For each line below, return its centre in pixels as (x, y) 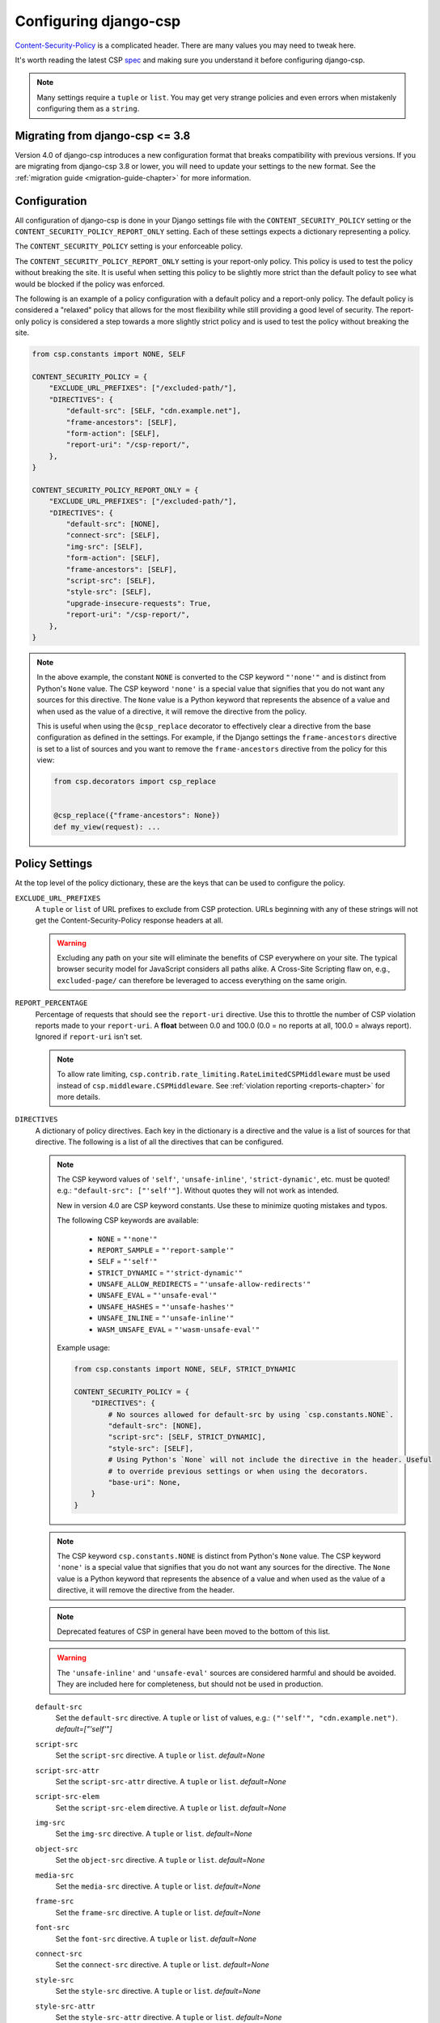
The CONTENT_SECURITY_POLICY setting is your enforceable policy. (129, 246)
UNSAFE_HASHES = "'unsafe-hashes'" (166, 1306)
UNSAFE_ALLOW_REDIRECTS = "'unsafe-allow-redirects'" (204, 1284)
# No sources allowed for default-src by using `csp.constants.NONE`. (251, 1414)
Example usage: (84, 1348)
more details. (79, 1096)
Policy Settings (54, 864)
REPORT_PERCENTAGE (51, 1003)
